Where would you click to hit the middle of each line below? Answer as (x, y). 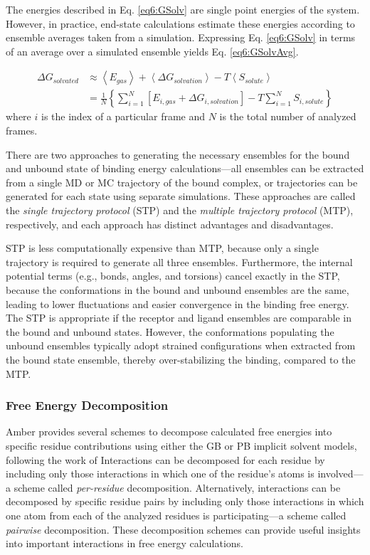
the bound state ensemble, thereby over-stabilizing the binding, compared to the (181, 359)
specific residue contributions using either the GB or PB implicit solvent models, (181, 445)
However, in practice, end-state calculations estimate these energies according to (180, 23)
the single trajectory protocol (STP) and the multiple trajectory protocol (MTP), (180, 210)
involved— (340, 474)
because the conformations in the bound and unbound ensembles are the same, (178, 289)
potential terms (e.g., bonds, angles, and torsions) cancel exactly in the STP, (173, 276)
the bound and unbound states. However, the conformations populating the (170, 331)
